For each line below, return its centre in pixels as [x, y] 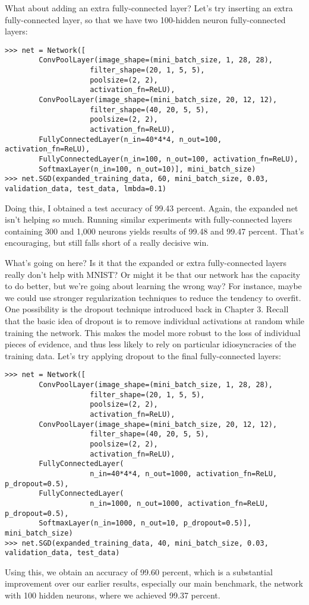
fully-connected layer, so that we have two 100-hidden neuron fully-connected [145, 19]
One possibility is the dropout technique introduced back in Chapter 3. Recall [147, 309]
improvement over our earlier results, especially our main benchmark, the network [154, 583]
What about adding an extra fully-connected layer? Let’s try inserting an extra [149, 8]
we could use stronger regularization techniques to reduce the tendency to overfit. [153, 297]
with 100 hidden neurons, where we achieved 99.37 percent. [113, 595]
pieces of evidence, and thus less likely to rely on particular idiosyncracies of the [151, 344]
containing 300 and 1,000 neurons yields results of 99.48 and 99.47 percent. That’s [154, 231]
